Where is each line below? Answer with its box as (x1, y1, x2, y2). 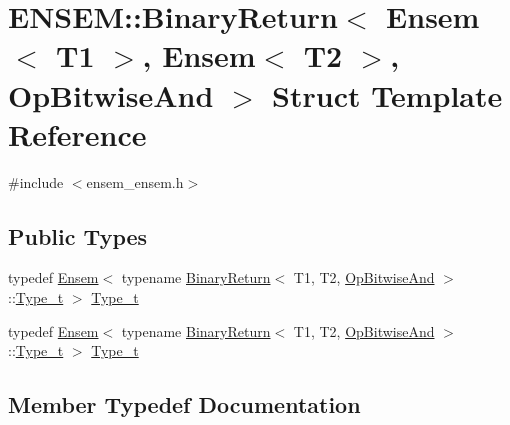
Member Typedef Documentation (8, 389, 361, 420)
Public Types (8, 220, 148, 251)
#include (8, 171, 64, 192)
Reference (8, 113, 147, 154)
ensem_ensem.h (86, 171, 184, 192)
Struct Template (272, 74, 503, 115)
